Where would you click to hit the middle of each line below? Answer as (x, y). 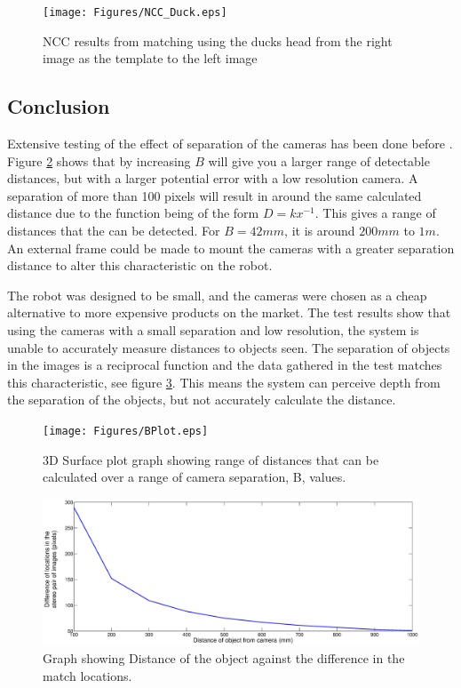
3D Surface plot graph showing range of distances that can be (211, 459)
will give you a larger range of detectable (319, 160)
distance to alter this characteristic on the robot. (140, 265)
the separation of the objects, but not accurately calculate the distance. (202, 400)
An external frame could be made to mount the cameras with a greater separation (231, 248)
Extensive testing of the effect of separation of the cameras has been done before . (230, 144)
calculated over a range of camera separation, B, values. (195, 477)
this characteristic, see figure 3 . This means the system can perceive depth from (224, 382)
